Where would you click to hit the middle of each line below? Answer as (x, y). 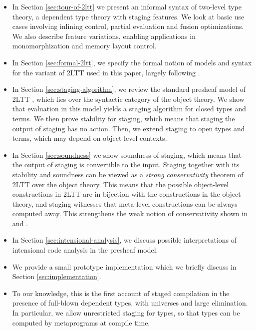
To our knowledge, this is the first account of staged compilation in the (121, 293)
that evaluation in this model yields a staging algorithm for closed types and (129, 109)
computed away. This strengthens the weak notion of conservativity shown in (130, 213)
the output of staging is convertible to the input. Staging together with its (126, 165)
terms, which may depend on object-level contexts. (90, 138)
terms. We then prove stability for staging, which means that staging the (124, 118)
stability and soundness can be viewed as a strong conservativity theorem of (128, 174)
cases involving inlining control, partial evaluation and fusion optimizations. (128, 26)
